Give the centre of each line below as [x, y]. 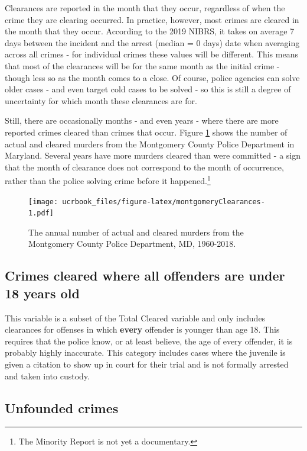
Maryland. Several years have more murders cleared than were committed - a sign [153, 155]
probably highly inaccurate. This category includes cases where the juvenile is [145, 352]
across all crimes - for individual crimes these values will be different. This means [151, 54]
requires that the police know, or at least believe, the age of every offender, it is [149, 341]
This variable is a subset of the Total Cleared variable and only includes [135, 318]
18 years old [42, 293]
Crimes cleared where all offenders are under [145, 276]
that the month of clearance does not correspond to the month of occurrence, [144, 167]
